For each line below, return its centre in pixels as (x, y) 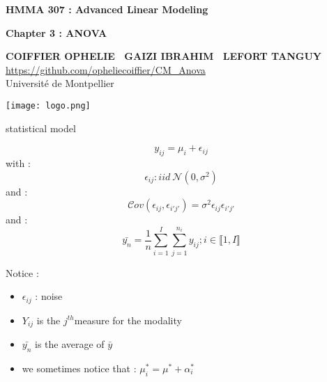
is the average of (70, 344)
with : (18, 163)
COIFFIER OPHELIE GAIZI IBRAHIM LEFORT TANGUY (163, 56)
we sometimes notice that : (79, 368)
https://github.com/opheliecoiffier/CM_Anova (106, 69)
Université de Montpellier (60, 83)
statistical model (41, 128)
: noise (49, 296)
